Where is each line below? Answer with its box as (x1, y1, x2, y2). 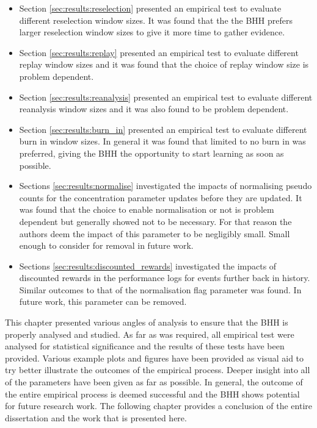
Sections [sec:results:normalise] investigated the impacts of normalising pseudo (19, 179, 312, 192)
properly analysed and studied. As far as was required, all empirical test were (5, 327, 294, 340)
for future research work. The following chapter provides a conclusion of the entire (5, 399, 312, 412)
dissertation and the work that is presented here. (5, 411, 187, 424)
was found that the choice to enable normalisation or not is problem (19, 203, 274, 216)
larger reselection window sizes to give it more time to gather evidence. (19, 26, 285, 38)
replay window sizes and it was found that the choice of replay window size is (19, 58, 309, 71)
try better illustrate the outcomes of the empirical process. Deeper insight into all (5, 363, 310, 376)
